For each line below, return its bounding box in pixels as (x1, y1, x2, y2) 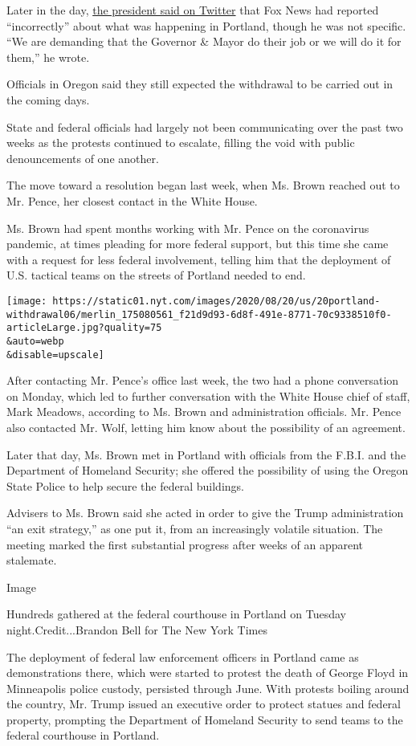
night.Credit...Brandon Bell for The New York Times (6, 621, 267, 638)
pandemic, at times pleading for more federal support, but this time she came (6, 235, 389, 252)
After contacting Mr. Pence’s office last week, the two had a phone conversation (6, 372, 399, 389)
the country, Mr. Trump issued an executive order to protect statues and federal (6, 695, 401, 712)
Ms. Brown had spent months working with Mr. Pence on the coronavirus (6, 219, 369, 236)
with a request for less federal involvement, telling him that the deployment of (6, 251, 391, 267)
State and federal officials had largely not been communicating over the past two (6, 118, 403, 135)
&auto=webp (6, 335, 64, 347)
